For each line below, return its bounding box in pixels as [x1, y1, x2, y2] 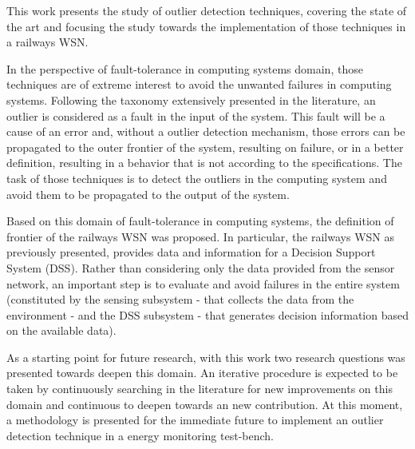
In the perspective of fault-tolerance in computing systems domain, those [6, 60, 363, 77]
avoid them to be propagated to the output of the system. [6, 185, 290, 202]
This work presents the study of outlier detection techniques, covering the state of [6, 2, 407, 18]
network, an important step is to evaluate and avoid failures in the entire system [6, 275, 400, 292]
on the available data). [6, 322, 117, 339]
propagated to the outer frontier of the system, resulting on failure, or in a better [6, 138, 404, 155]
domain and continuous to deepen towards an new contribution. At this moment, [6, 395, 403, 412]
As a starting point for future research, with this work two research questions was [6, 348, 405, 365]
